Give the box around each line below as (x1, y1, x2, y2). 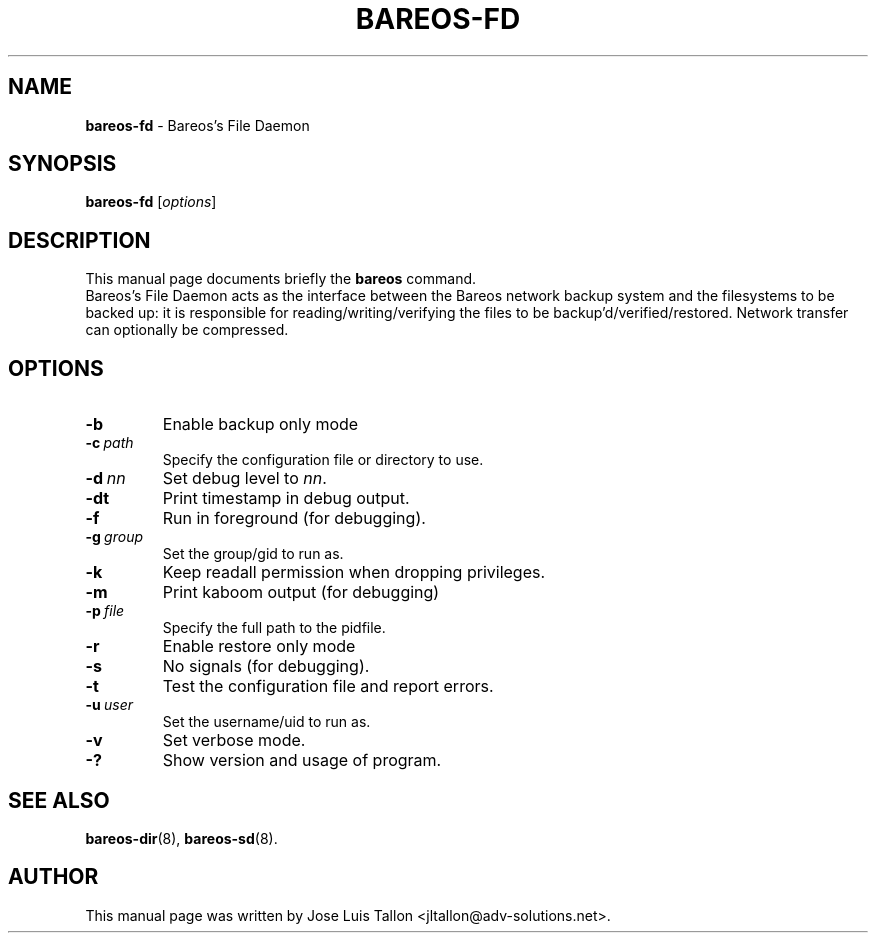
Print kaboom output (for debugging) (162, 582, 440, 603)
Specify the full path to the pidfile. (162, 619, 386, 637)
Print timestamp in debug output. (162, 488, 410, 509)
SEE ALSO (8, 787, 110, 813)
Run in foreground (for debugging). (162, 508, 426, 529)
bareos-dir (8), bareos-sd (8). (85, 829, 278, 847)
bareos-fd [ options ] (85, 193, 217, 211)
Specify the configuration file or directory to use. (162, 451, 484, 469)
